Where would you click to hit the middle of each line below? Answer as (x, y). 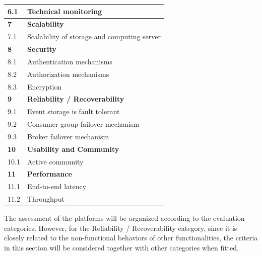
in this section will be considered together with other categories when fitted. (121, 248)
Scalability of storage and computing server (94, 36)
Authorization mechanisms (68, 74)
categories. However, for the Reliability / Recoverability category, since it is (121, 228)
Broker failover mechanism (68, 136)
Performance (49, 174)
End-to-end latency (57, 186)
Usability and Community (73, 149)
